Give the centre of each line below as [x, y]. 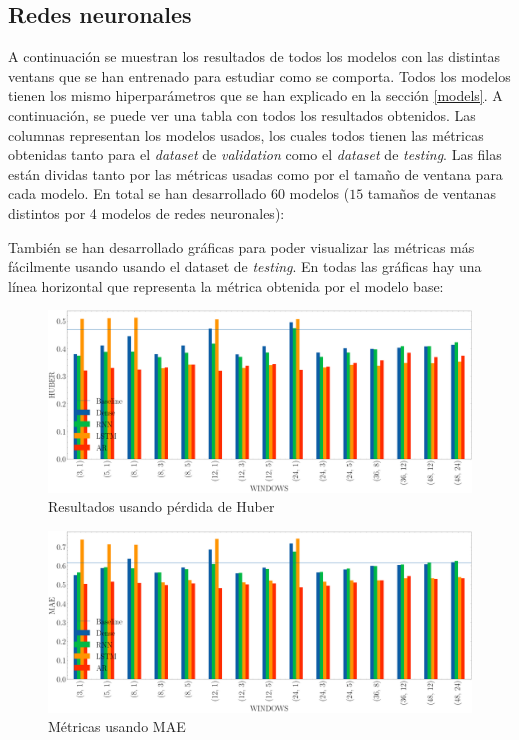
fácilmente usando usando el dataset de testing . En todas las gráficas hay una [245, 266]
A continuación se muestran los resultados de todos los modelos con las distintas [254, 56]
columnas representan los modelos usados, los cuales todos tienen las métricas [246, 134]
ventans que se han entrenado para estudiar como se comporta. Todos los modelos [259, 75]
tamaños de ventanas [431, 193]
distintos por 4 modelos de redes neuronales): [146, 212]
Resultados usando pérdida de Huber [161, 506]
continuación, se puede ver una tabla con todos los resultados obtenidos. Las [242, 114]
